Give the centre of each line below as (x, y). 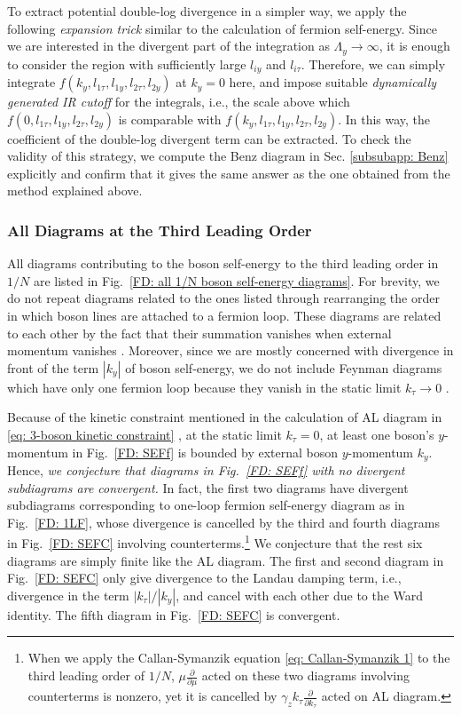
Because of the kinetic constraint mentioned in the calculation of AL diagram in (225, 417)
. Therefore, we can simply (373, 64)
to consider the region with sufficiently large (127, 64)
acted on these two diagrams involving (306, 675)
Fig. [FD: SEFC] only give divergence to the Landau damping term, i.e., (204, 578)
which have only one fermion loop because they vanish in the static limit (204, 387)
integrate (31, 82)
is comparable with (170, 119)
